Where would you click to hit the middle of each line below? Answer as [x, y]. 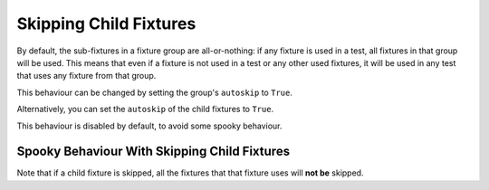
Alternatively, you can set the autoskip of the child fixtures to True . [145, 109]
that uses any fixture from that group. [86, 76]
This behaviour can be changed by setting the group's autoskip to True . [155, 92]
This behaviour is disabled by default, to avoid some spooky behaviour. [149, 126]
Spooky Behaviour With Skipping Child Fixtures [153, 152]
